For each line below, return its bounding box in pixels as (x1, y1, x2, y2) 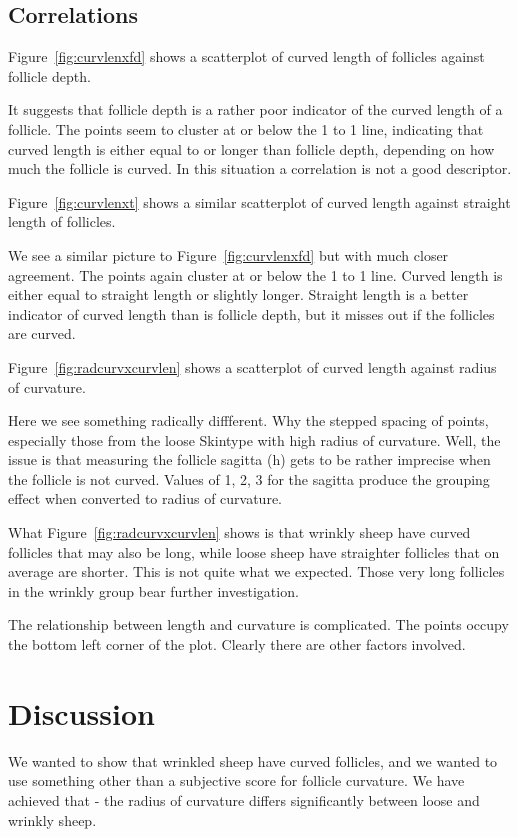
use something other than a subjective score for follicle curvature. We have (8, 770, 465, 791)
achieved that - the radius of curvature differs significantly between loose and (8, 789, 480, 810)
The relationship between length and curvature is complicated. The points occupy (8, 614, 509, 635)
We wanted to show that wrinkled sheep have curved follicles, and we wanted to (8, 750, 498, 771)
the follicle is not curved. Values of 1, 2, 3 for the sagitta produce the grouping (8, 468, 490, 489)
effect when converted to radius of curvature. (8, 488, 282, 509)
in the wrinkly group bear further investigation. (8, 580, 299, 601)
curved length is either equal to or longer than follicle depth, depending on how (8, 138, 495, 159)
